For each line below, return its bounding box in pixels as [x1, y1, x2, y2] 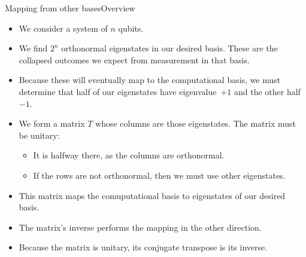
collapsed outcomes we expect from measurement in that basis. [19, 53, 250, 66]
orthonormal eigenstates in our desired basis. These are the [61, 42, 278, 54]
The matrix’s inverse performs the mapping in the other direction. [19, 221, 262, 233]
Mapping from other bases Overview [5, 2, 135, 14]
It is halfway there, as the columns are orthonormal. [33, 149, 225, 161]
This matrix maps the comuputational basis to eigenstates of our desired [19, 189, 286, 201]
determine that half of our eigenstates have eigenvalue [19, 85, 217, 97]
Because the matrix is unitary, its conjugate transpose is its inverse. [19, 241, 268, 253]
